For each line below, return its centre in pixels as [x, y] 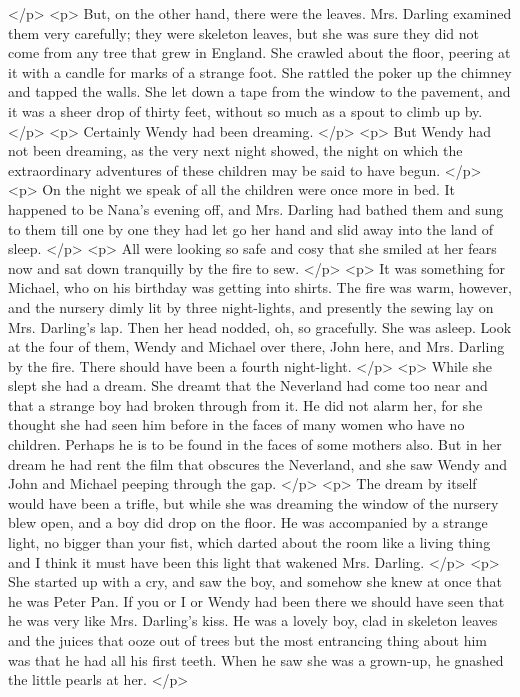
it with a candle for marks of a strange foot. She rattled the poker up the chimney [260, 71]
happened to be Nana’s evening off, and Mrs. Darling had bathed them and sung [256, 208]
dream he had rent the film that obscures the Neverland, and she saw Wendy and [258, 463]
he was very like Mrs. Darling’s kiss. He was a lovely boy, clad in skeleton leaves [253, 620]
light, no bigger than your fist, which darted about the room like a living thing [249, 542]
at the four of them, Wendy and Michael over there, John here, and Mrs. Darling [256, 346]
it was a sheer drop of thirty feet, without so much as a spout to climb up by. [245, 110]
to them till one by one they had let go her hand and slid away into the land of [251, 228]
